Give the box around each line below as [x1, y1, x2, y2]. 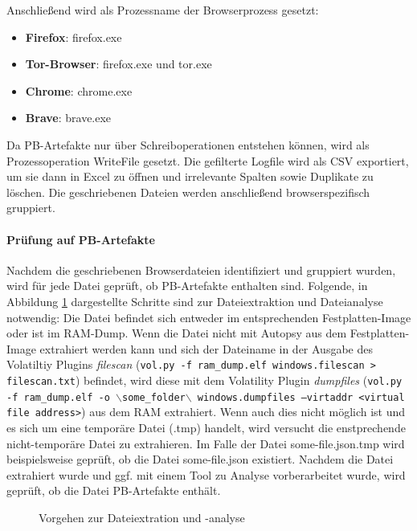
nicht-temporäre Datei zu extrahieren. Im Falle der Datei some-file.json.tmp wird [6, 435, 405, 451]
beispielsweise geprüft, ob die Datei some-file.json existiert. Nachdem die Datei [6, 451, 394, 468]
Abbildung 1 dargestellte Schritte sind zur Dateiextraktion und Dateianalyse [6, 292, 383, 309]
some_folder [121, 391, 186, 403]
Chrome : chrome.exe [25, 82, 133, 99]
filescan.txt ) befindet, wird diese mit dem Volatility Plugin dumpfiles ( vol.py [6, 371, 403, 388]
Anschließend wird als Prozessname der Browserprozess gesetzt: [6, 2, 319, 18]
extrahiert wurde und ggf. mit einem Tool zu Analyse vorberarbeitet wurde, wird [6, 466, 406, 483]
